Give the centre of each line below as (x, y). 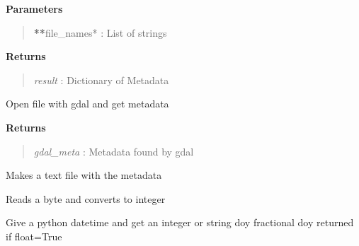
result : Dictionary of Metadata (101, 80)
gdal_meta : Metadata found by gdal (114, 151)
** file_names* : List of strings (100, 32)
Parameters (34, 8)
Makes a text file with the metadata (84, 175)
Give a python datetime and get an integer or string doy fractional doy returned (180, 222)
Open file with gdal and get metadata (87, 104)
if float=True (34, 236)
